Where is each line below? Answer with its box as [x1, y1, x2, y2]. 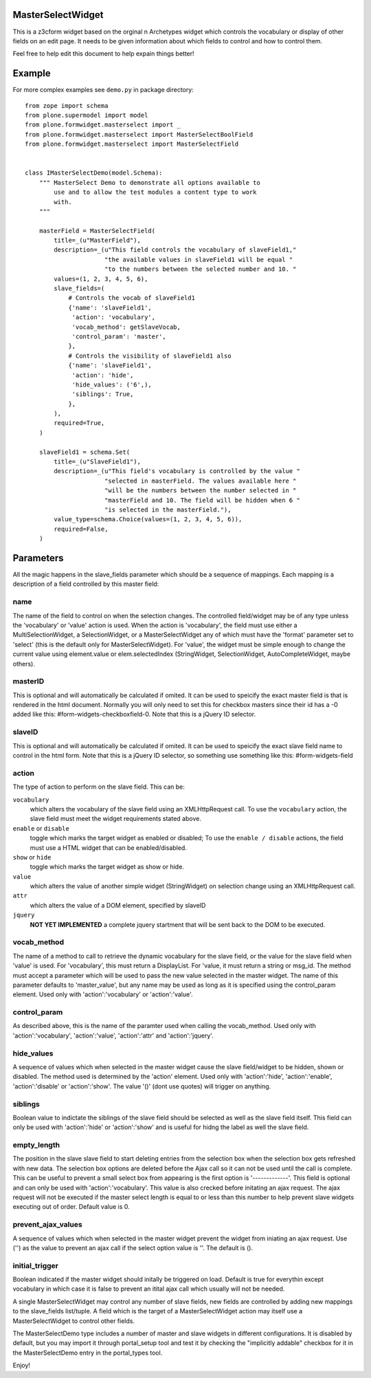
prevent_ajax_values [12, 1220, 82, 1229]
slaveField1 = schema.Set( [38, 448, 131, 456]
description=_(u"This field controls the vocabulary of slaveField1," [54, 246, 297, 254]
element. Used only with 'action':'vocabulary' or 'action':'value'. [12, 990, 193, 998]
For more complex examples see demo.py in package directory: [12, 86, 194, 94]
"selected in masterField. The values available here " [104, 477, 297, 485]
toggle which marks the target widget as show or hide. [30, 863, 185, 871]
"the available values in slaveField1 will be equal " [104, 255, 293, 263]
